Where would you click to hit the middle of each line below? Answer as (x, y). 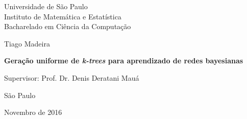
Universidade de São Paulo (46, 6)
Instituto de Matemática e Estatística (63, 16)
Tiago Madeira (27, 43)
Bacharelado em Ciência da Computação (68, 26)
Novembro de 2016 (33, 112)
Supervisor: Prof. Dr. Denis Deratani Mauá (72, 77)
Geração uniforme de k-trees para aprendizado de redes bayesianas (124, 61)
